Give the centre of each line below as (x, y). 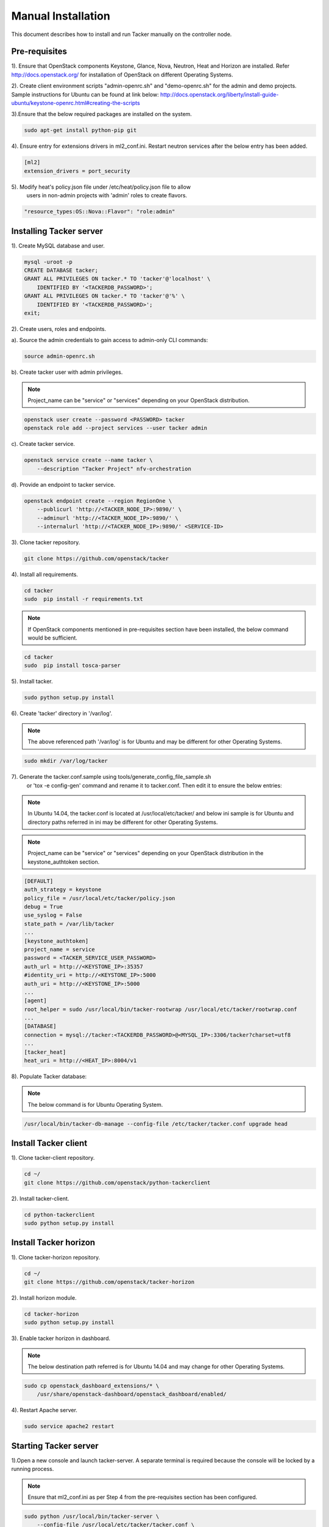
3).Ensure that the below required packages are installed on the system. (101, 114)
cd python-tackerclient (60, 1215)
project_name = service (60, 949)
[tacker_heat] (45, 1052)
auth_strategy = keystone (63, 890)
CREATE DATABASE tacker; (61, 270)
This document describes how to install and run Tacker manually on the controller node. (122, 34)
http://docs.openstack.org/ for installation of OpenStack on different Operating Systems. (122, 75)
